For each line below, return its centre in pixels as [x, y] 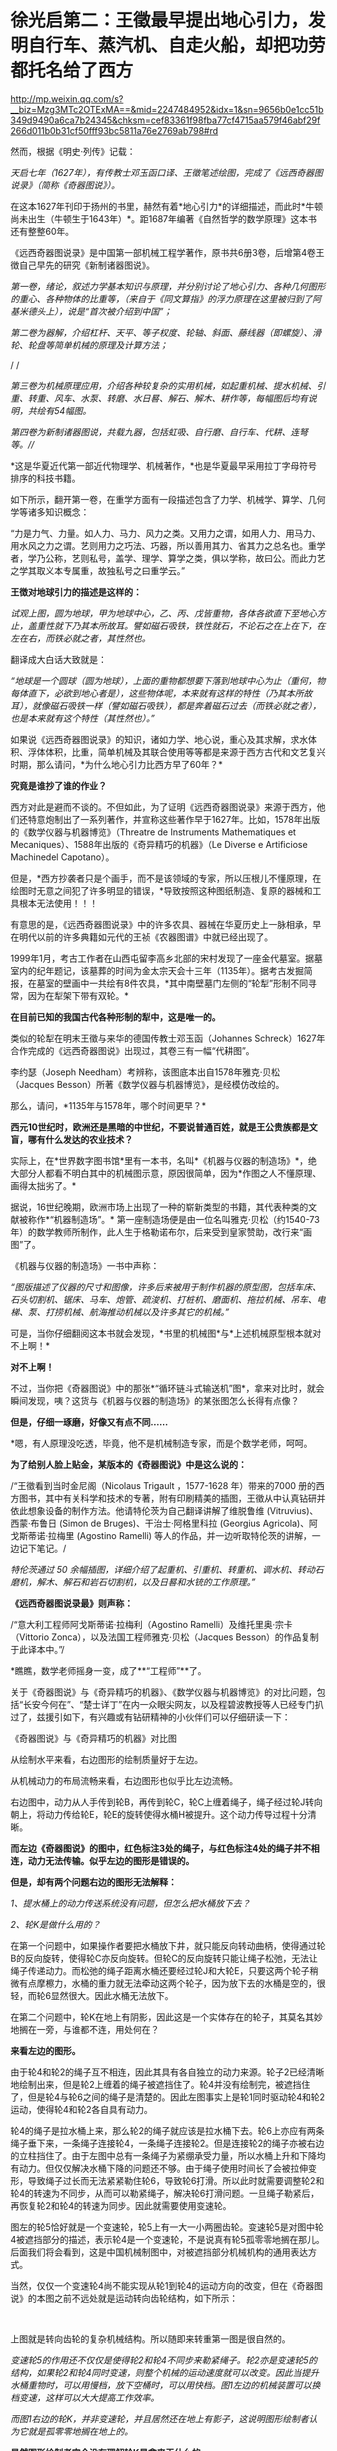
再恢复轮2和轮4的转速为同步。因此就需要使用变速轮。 [121, 2205]
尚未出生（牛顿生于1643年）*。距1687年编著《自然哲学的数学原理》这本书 [164, 218]
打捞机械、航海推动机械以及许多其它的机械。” [137, 1312]
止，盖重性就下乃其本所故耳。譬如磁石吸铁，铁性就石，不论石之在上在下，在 [168, 625]
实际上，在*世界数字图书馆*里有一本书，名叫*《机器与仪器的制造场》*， [159, 1160]
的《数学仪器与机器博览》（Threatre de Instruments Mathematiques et [153, 832]
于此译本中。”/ [37, 1649]
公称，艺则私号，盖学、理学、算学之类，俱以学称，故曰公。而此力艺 [185, 558]
